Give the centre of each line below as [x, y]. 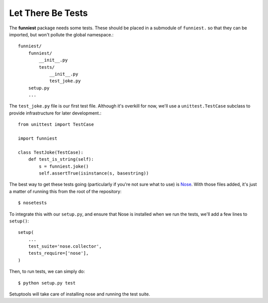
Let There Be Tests [48, 13]
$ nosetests [33, 203]
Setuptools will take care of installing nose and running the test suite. [80, 294]
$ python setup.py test [47, 283]
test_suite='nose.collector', [65, 247]
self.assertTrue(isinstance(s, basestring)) [94, 173]
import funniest [38, 139]
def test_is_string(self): [61, 159]
